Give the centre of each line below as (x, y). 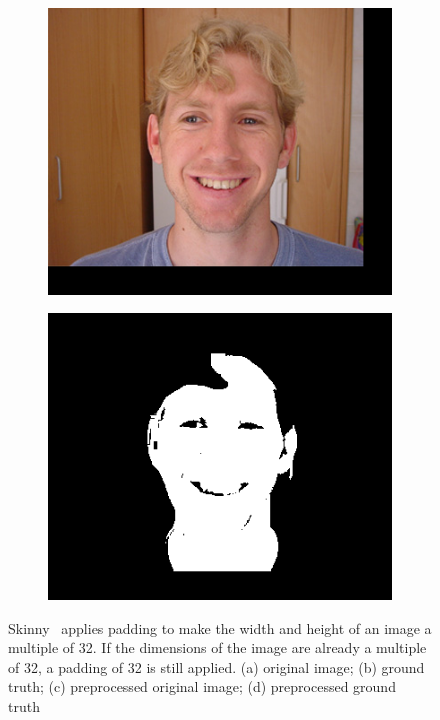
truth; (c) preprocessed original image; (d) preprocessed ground (202, 686)
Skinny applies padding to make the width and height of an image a (220, 627)
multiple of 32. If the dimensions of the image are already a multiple (217, 647)
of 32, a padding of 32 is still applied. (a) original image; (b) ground (216, 666)
